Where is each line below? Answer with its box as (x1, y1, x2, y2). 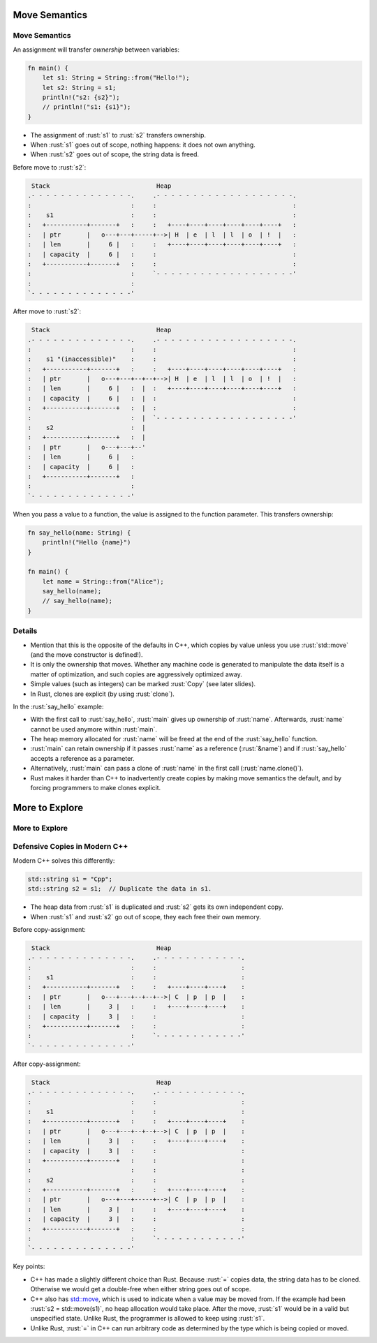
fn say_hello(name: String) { (27, 528, 131, 537)
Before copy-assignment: (13, 925, 87, 933)
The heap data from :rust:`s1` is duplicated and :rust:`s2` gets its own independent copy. (30, 903, 284, 911)
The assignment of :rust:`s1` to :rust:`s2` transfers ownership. (30, 131, 206, 139)
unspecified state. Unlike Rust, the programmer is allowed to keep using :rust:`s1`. (30, 1314, 265, 1323)
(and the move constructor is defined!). (30, 650, 143, 659)
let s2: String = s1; (42, 84, 117, 91)
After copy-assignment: (13, 1060, 81, 1068)
